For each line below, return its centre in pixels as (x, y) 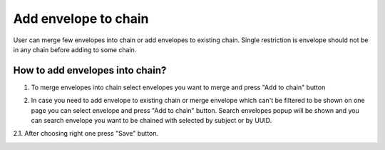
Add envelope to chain (81, 19)
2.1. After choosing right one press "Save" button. (86, 134)
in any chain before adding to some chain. (75, 49)
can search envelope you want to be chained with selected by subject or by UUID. (152, 121)
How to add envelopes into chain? (90, 70)
